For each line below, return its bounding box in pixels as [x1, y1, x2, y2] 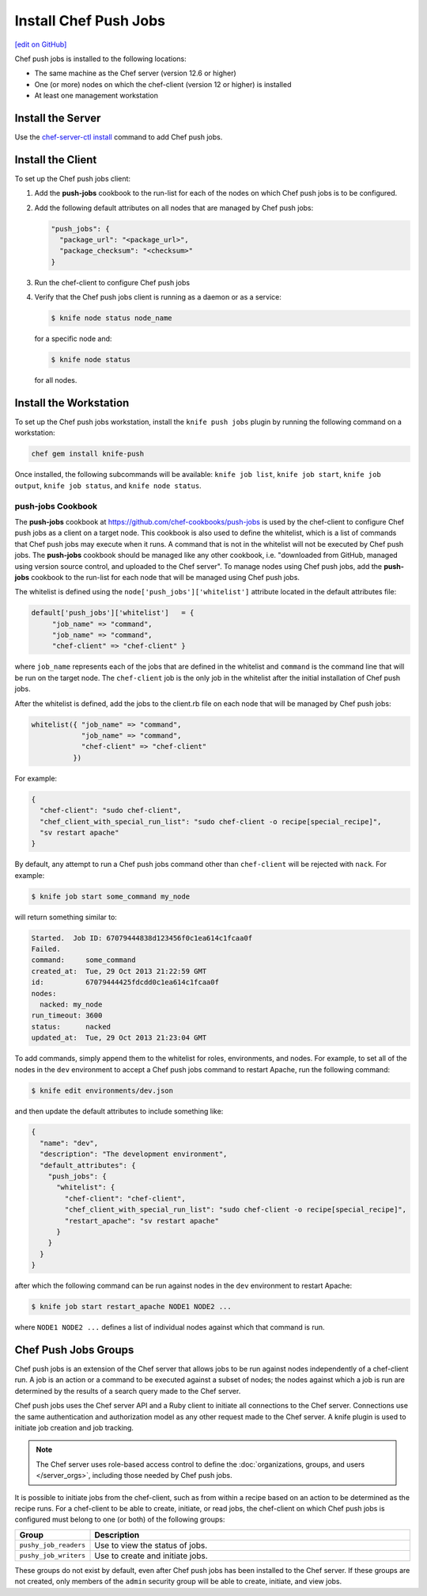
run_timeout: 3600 [31, 1011, 103, 1020]
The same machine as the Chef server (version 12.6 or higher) [34, 68, 236, 78]
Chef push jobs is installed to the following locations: [14, 54, 187, 63]
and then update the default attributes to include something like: [14, 1106, 224, 1116]
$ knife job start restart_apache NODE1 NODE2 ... [31, 1302, 232, 1312]
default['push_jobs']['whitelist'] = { [31, 609, 195, 617]
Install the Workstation [14, 396, 130, 410]
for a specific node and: [34, 334, 112, 344]
